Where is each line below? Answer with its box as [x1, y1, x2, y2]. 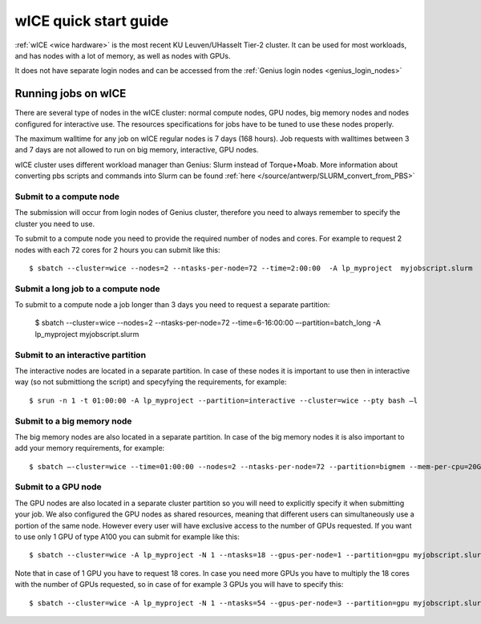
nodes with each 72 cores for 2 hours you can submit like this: [14, 245, 220, 254]
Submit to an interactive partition [14, 349, 147, 360]
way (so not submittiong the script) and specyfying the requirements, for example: [14, 377, 287, 387]
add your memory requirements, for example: [14, 444, 165, 453]
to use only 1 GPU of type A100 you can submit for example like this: [14, 532, 240, 541]
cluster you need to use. [14, 219, 95, 229]
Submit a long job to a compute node [14, 283, 160, 294]
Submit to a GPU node [14, 481, 102, 492]
